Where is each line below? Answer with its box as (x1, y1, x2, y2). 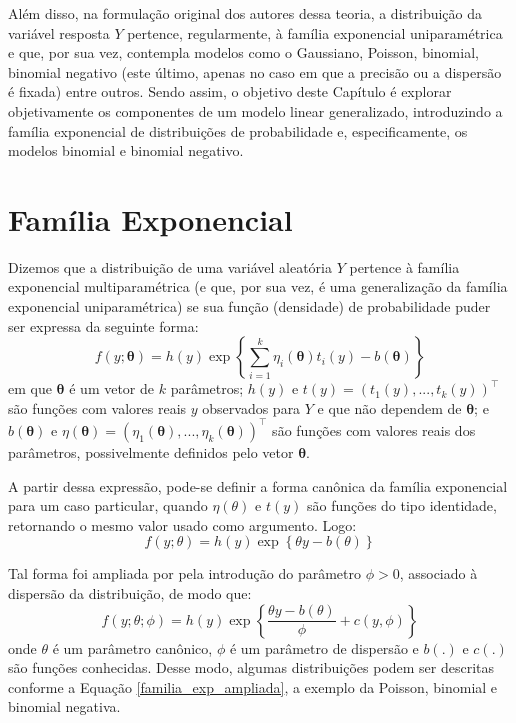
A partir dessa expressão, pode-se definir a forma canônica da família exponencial (8, 475, 508, 496)
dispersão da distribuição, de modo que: (8, 582, 252, 603)
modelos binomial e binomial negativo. (8, 140, 244, 161)
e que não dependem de (317, 397, 462, 418)
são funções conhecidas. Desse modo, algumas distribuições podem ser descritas (8, 657, 495, 678)
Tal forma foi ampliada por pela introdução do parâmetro (8, 563, 361, 584)
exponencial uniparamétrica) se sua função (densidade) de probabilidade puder (8, 296, 491, 317)
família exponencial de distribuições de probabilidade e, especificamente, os (8, 120, 468, 141)
